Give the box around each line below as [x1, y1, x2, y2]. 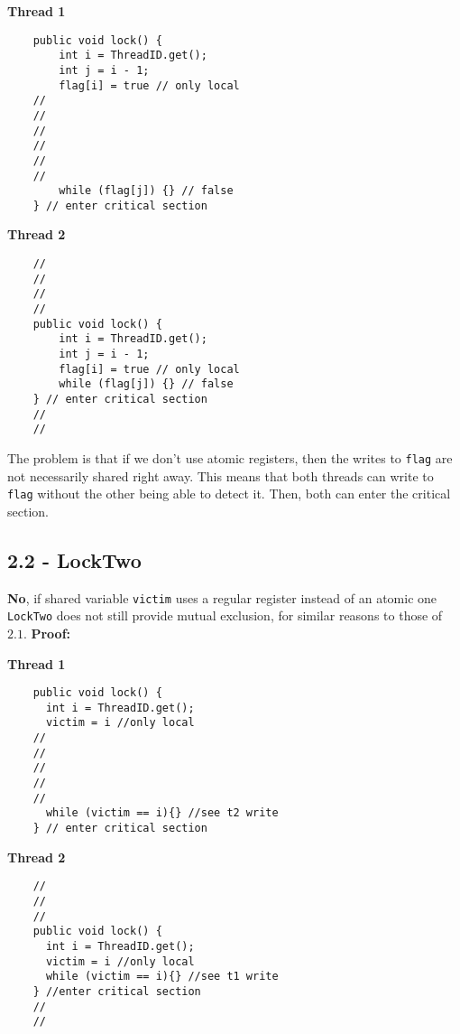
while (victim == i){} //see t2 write [45, 806, 279, 820]
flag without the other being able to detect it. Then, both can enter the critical [7, 484, 451, 503]
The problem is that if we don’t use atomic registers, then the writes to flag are [7, 448, 453, 467]
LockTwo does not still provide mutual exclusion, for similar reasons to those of [7, 606, 443, 625]
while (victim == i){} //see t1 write [45, 970, 279, 983]
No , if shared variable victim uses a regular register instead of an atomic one [7, 588, 437, 607]
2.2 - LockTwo [7, 545, 142, 573]
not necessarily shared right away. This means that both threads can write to [7, 466, 434, 485]
